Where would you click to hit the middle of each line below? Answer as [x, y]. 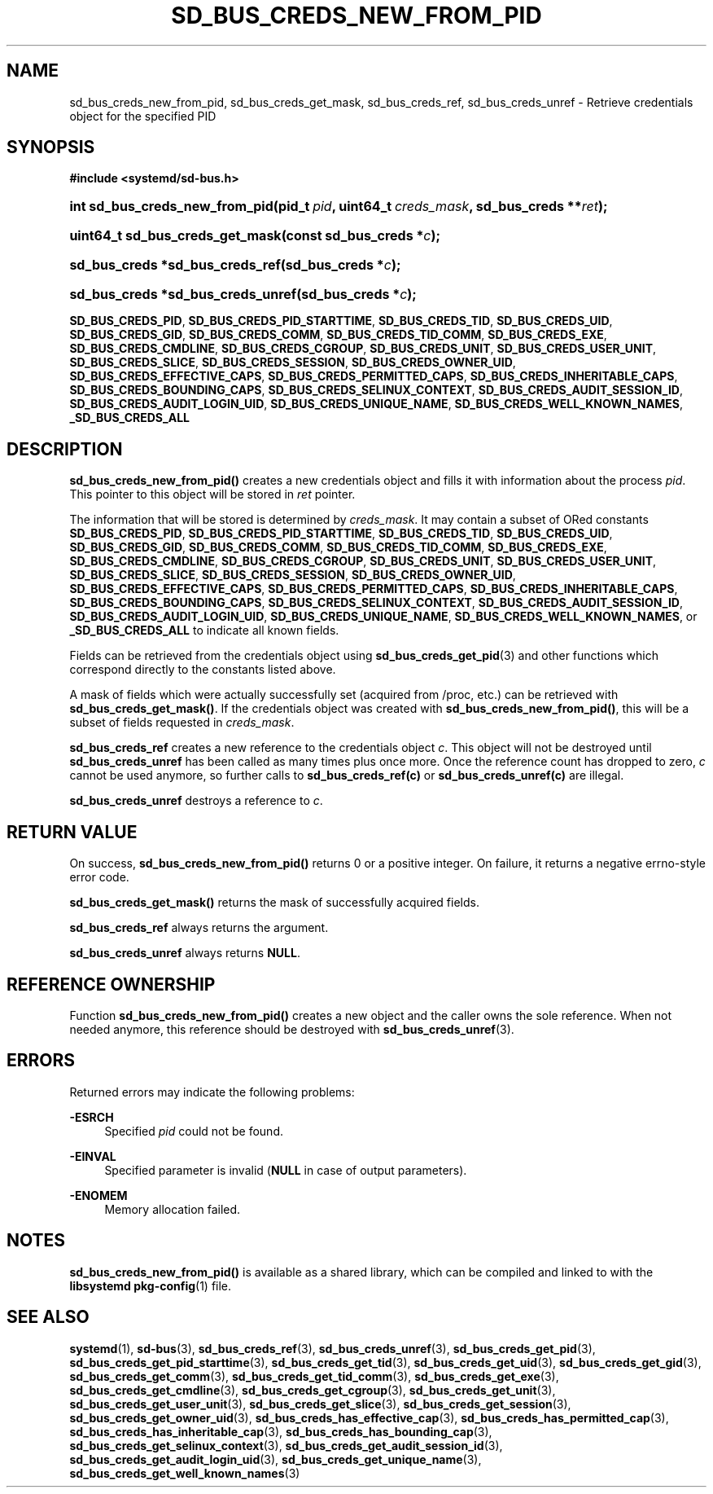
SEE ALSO [48, 1317]
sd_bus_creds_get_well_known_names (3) [185, 1473]
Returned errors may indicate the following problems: [212, 1092]
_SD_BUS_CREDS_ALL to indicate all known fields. [204, 631]
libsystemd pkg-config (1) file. [151, 1285]
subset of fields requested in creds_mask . [182, 723]
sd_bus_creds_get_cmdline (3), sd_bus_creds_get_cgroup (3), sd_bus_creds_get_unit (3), [313, 1390]
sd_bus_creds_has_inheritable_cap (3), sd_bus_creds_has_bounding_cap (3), [281, 1431]
